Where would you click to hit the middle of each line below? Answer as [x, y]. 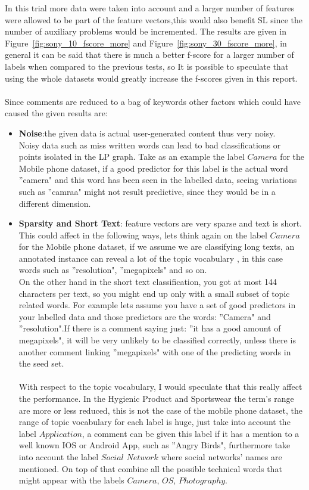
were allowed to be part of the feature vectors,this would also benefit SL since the [154, 19]
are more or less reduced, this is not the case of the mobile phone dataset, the [160, 410]
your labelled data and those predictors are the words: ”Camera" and [145, 316]
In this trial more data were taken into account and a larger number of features [150, 8]
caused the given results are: [56, 113]
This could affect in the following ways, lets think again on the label [143, 235]
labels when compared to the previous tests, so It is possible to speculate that [147, 66]
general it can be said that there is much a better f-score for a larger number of [149, 55]
